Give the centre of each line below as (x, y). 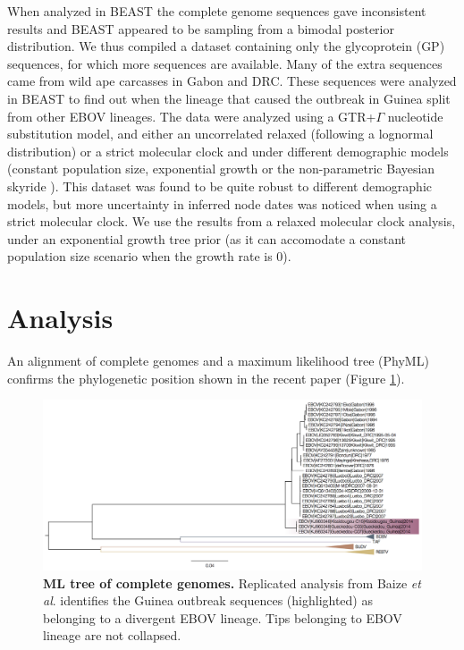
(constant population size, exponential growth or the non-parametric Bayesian (221, 169)
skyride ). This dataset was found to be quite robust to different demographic (219, 186)
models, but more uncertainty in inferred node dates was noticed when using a (222, 203)
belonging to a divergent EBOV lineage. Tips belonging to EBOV (223, 617)
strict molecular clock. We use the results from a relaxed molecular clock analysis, (232, 221)
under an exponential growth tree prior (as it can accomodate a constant (207, 238)
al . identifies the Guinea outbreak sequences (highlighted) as (208, 600)
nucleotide (415, 116)
